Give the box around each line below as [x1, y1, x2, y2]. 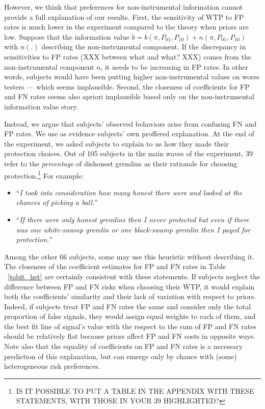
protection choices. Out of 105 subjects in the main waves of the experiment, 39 [4, 148, 253, 159]
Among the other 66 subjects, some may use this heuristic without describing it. [4, 251, 255, 261]
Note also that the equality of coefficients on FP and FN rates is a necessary [4, 341, 243, 352]
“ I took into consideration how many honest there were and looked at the [16, 187, 243, 197]
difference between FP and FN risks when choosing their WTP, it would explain [4, 281, 255, 291]
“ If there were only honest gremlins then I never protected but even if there [16, 214, 249, 224]
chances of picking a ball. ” [16, 197, 98, 208]
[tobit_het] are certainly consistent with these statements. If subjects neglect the [8, 271, 260, 281]
